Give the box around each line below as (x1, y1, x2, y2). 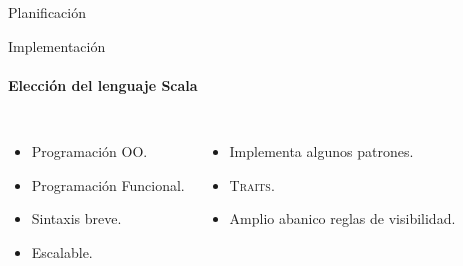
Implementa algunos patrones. (229, 140, 414, 161)
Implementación (8, 35, 106, 56)
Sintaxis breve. (31, 208, 122, 229)
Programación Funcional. (31, 174, 185, 195)
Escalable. (31, 241, 93, 262)
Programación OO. (31, 140, 148, 161)
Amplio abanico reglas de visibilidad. (229, 208, 456, 229)
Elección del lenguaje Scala (8, 74, 198, 95)
